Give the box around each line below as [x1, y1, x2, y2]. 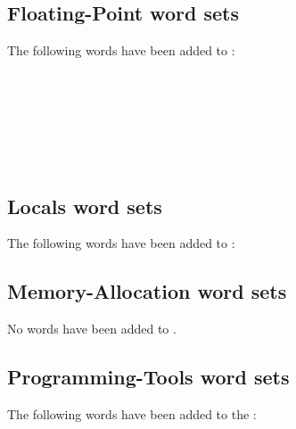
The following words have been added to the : [7, 404, 257, 423]
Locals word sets [7, 192, 162, 219]
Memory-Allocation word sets [7, 277, 287, 305]
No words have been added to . [7, 319, 177, 338]
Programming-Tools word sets [7, 363, 290, 391]
